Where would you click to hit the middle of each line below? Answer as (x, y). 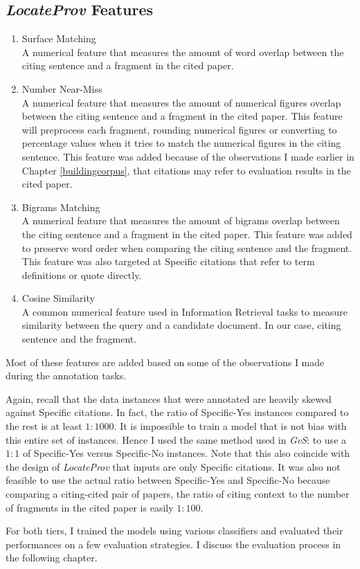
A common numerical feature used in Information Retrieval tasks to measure (184, 311)
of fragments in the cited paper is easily (90, 507)
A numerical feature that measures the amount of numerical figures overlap (181, 102)
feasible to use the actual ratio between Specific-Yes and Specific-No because (168, 480)
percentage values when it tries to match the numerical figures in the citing (181, 143)
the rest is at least (44, 426)
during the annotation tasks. (66, 376)
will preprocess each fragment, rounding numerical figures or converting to (179, 129)
